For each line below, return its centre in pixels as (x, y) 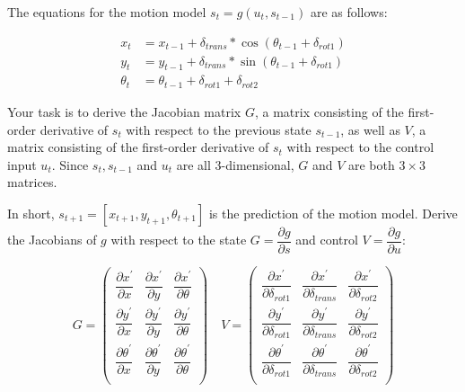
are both (371, 164)
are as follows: (349, 12)
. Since (70, 164)
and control (327, 240)
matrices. (32, 182)
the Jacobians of (52, 240)
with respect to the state (179, 240)
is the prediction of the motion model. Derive (333, 213)
